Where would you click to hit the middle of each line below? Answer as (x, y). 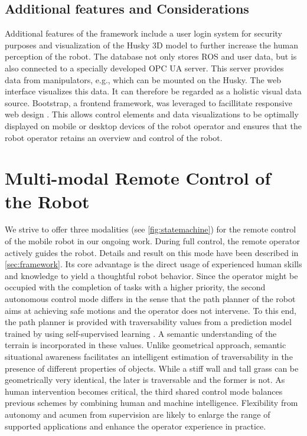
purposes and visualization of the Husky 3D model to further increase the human (151, 45)
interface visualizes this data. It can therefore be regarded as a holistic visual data (153, 91)
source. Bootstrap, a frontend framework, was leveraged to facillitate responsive (148, 102)
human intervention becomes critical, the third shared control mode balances (144, 391)
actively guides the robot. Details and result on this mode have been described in (152, 252)
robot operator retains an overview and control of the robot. (114, 137)
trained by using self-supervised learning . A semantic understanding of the (141, 333)
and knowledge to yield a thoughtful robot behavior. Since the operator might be (151, 275)
